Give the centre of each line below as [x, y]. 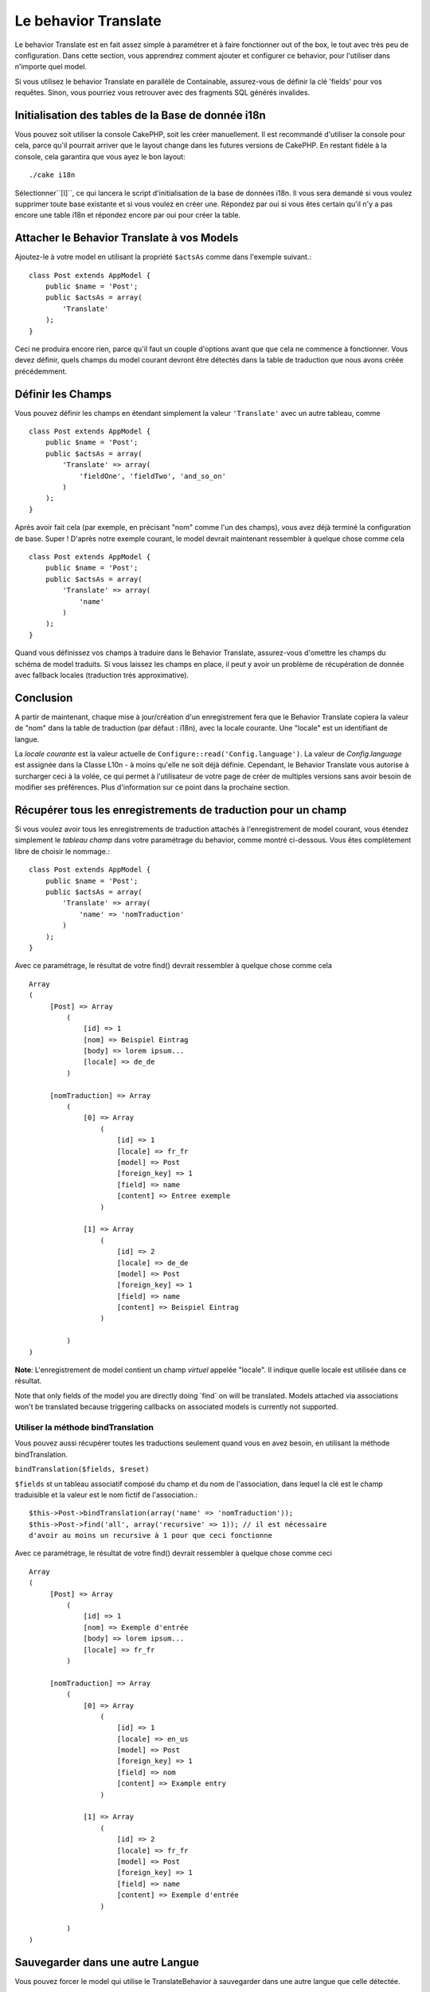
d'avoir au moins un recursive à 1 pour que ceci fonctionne [150, 1535]
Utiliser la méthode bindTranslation [84, 1427]
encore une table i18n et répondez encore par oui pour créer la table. [128, 215]
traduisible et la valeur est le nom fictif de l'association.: [106, 1495]
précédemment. [41, 371]
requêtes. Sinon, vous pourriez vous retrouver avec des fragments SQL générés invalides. [162, 92]
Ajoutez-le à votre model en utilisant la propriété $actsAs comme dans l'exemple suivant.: [163, 257]
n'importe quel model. [51, 67]
